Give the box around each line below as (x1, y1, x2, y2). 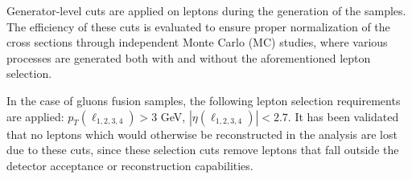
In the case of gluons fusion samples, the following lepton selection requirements (6, 92, 401, 108)
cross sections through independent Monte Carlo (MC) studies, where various (6, 34, 388, 51)
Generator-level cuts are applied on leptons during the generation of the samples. (6, 2, 406, 18)
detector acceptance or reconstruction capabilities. (6, 157, 253, 173)
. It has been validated (287, 108, 399, 124)
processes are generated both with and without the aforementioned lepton (6, 49, 371, 66)
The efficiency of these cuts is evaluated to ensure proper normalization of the (6, 18, 390, 35)
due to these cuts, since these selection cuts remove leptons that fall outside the (6, 141, 399, 158)
